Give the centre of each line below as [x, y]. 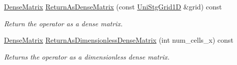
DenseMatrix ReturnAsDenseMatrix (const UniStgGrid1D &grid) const [113, 6]
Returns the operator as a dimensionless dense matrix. [87, 56]
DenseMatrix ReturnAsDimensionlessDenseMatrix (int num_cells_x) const [119, 40]
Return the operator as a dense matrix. [63, 23]
